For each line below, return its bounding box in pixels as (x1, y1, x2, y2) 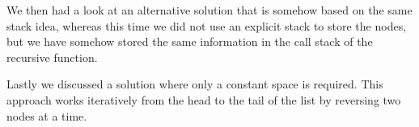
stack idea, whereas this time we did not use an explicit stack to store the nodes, (6, 17, 407, 34)
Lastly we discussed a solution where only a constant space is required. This (6, 76, 383, 92)
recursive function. (6, 48, 98, 65)
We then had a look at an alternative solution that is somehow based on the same (6, 2, 413, 18)
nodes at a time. (6, 107, 87, 124)
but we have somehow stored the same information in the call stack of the (6, 33, 373, 50)
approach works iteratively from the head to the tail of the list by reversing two (6, 91, 401, 108)
